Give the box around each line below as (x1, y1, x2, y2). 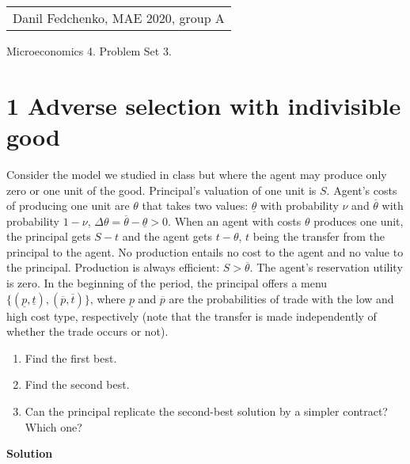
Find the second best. (25, 376, 130, 393)
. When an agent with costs (168, 212, 302, 229)
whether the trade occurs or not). (6, 323, 169, 340)
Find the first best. (25, 349, 117, 366)
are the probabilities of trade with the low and (169, 290, 394, 306)
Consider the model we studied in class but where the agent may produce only (6, 165, 387, 182)
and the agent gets (122, 228, 213, 245)
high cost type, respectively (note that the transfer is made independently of (6, 307, 377, 324)
